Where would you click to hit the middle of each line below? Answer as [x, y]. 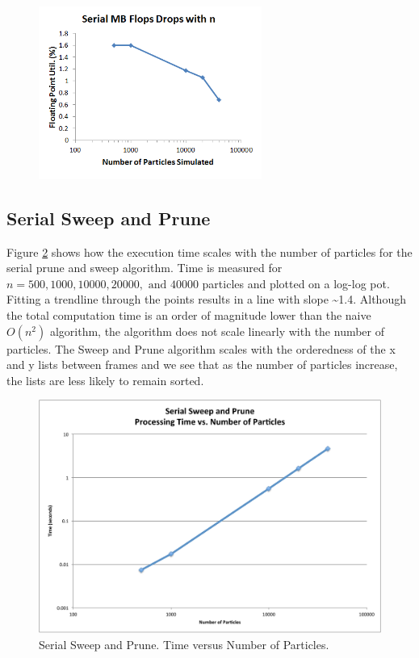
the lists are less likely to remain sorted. [105, 380]
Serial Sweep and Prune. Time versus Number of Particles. [184, 644]
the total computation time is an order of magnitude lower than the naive [189, 315]
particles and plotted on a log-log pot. [296, 283]
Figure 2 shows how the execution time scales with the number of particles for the [209, 251]
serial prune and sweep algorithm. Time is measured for [145, 268]
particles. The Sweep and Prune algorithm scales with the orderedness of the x [201, 348]
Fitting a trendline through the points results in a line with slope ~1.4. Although [206, 299]
